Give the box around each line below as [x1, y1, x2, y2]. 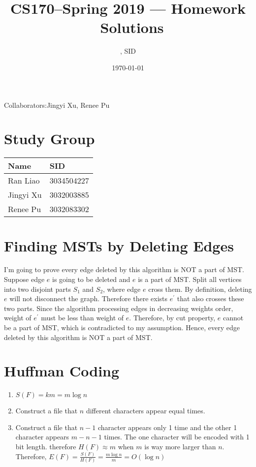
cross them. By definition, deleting [148, 283, 252, 294]
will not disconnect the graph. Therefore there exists [9, 293, 168, 304]
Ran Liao [8, 175, 40, 187]
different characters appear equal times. [86, 405, 205, 416]
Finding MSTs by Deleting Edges [4, 236, 234, 256]
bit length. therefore [15, 441, 76, 451]
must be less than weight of [41, 312, 124, 323]
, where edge [103, 283, 141, 294]
